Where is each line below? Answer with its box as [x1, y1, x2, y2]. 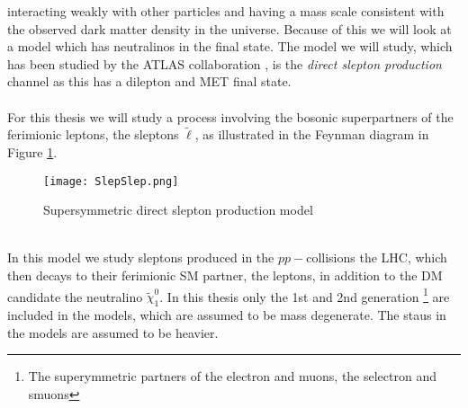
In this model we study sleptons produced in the [7, 248, 274, 267]
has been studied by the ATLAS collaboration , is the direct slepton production [7, 54, 442, 73]
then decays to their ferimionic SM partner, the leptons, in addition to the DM [7, 266, 443, 284]
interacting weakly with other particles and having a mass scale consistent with [7, 2, 445, 20]
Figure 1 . [7, 142, 58, 161]
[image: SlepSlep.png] [43, 174, 179, 188]
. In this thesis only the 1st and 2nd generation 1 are [159, 284, 450, 306]
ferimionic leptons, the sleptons [7, 125, 179, 144]
